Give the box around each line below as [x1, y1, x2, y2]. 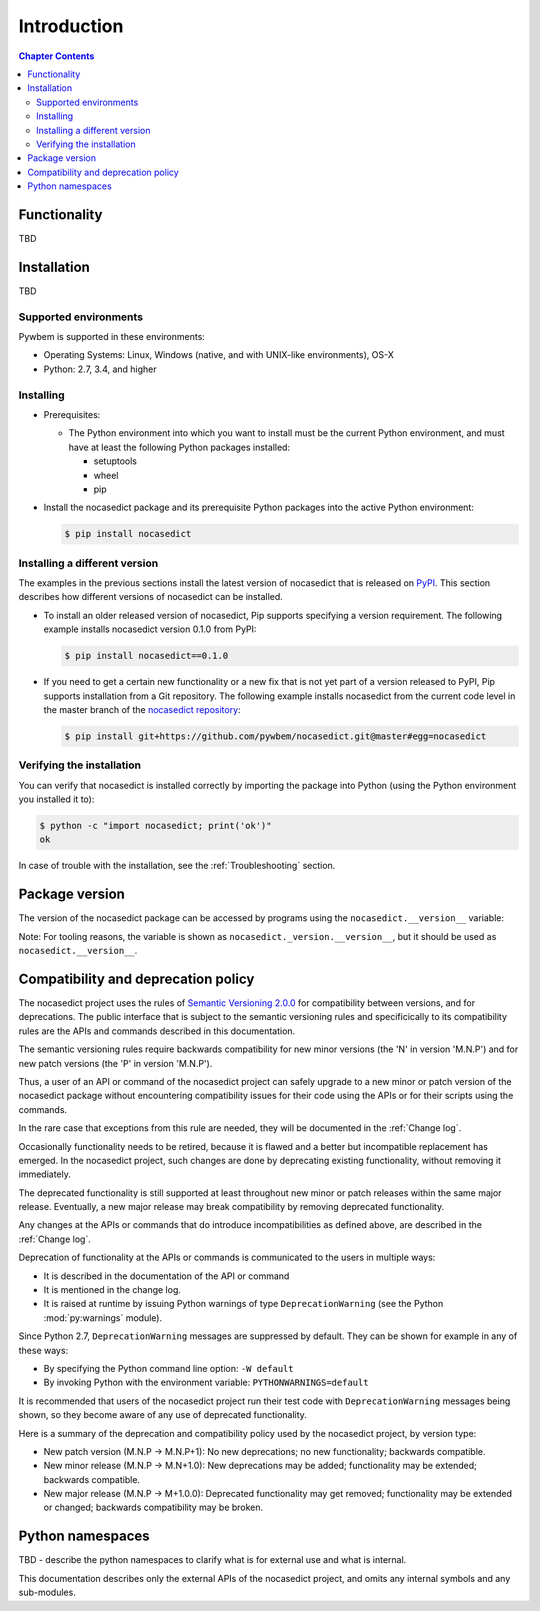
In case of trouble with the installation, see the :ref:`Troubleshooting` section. [18, 860, 336, 872]
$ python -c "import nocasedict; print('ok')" [39, 820, 272, 832]
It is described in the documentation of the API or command [43, 1270, 290, 1282]
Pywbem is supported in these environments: [18, 331, 205, 343]
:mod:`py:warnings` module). [43, 1311, 163, 1324]
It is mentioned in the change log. [43, 1284, 182, 1296]
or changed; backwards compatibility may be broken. [43, 1501, 264, 1514]
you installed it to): [18, 793, 95, 805]
